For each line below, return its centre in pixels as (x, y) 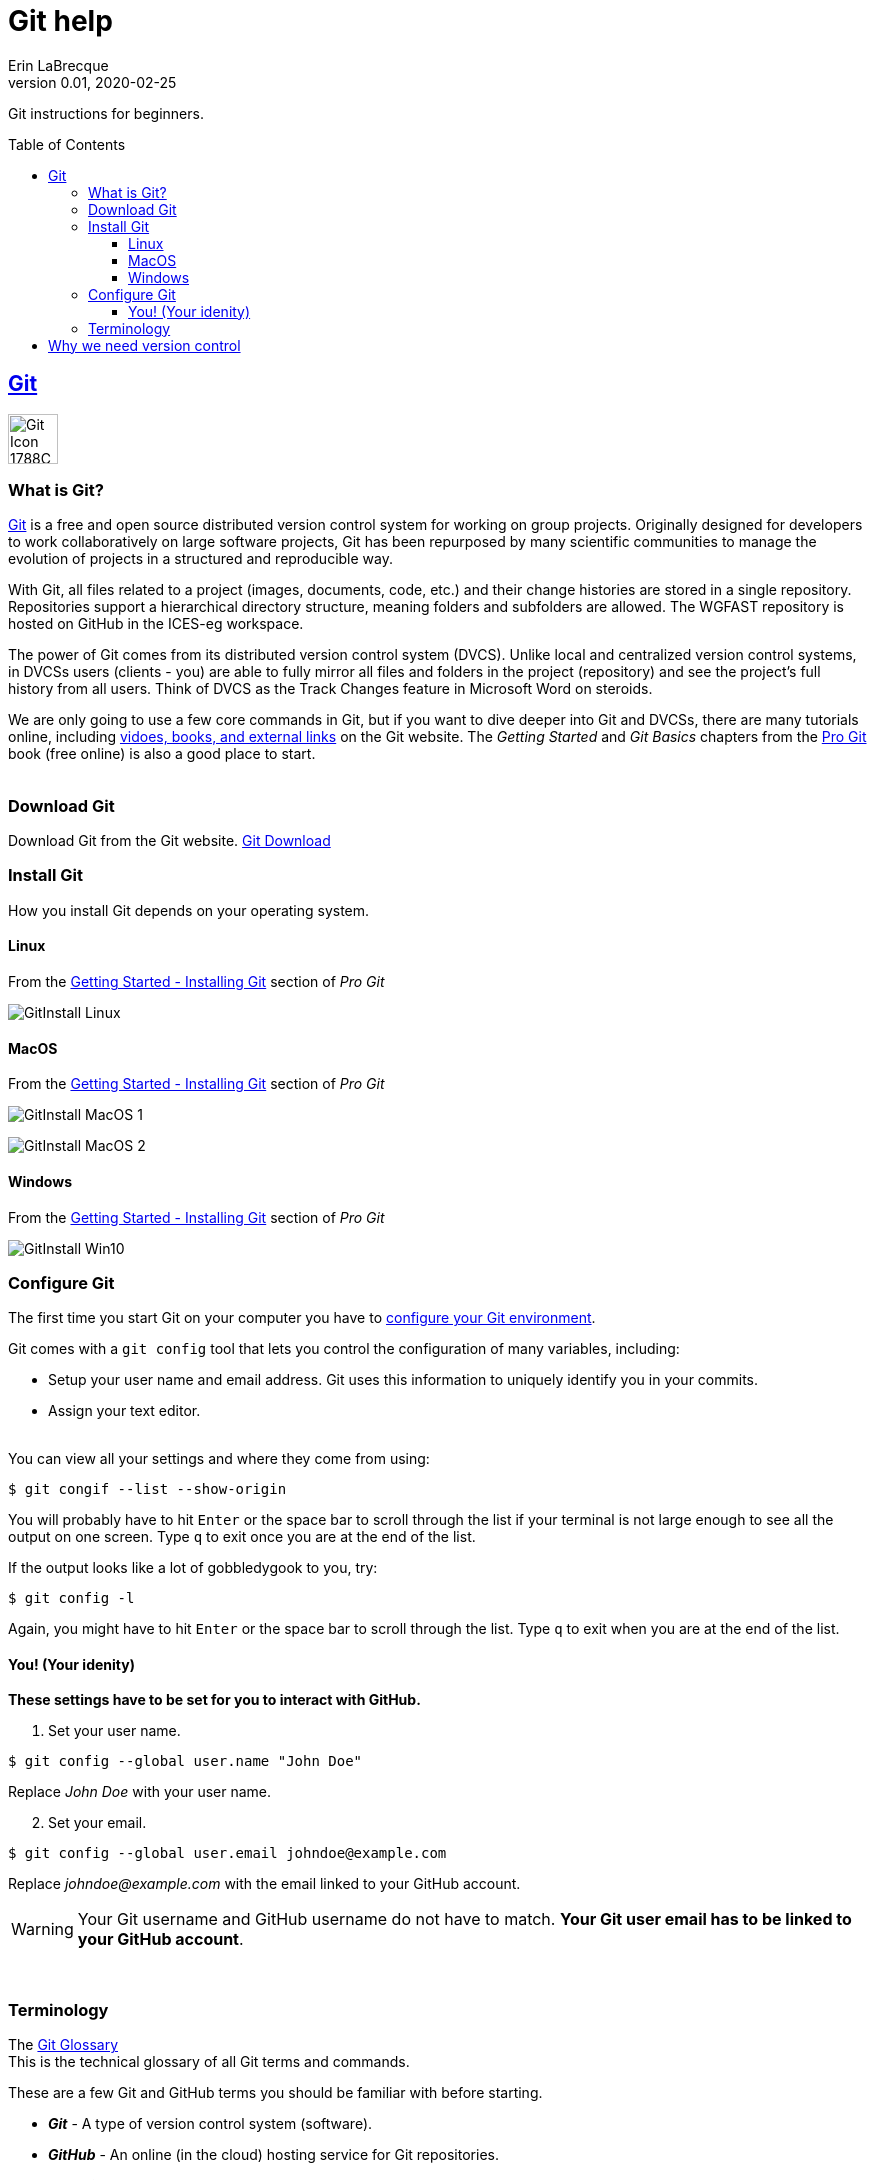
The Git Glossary (63, 2045)
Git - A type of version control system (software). (210, 2124)
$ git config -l (71, 1598)
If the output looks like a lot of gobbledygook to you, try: (193, 1568)
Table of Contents (67, 144)
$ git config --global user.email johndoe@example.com (227, 1853)
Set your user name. (114, 1731)
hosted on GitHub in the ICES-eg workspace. (156, 624)
